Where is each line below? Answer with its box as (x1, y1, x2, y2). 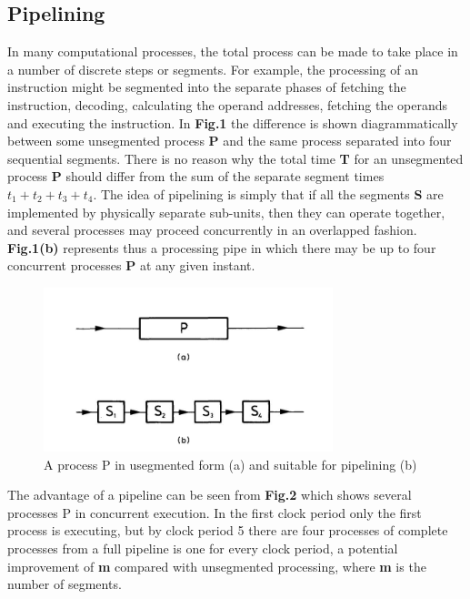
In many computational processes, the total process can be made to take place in (7, 42, 458, 61)
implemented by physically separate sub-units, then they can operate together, (7, 202, 445, 221)
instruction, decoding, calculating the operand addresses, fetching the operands (7, 95, 447, 114)
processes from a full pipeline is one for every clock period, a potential (7, 538, 398, 557)
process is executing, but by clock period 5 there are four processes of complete (7, 521, 448, 540)
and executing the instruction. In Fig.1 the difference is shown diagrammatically (7, 113, 458, 132)
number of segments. (7, 574, 122, 594)
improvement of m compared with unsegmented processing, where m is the (7, 556, 426, 575)
